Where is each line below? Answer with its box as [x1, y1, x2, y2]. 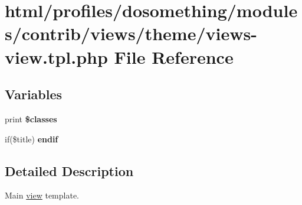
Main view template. [5, 189, 80, 201]
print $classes [5, 112, 57, 125]
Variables [5, 85, 63, 103]
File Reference [114, 44, 234, 69]
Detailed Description [5, 161, 134, 180]
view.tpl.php [5, 44, 108, 69]
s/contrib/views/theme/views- [5, 21, 257, 45]
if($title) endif [5, 132, 58, 145]
